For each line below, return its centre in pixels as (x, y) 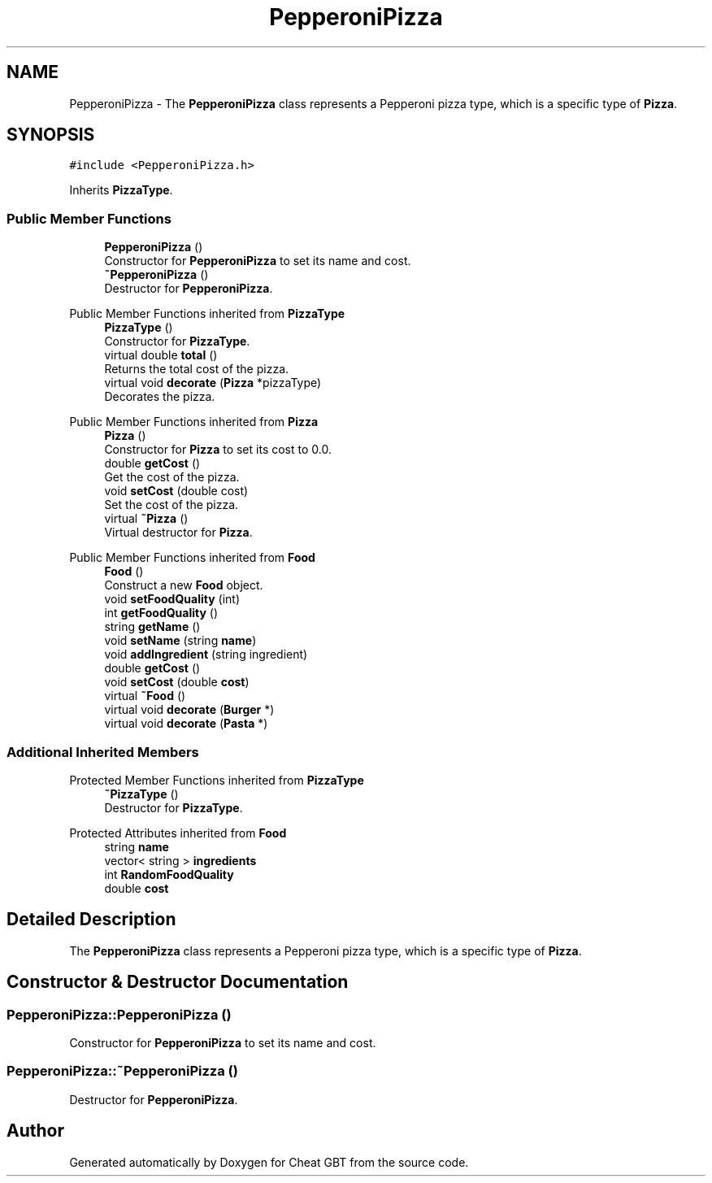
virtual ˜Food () (145, 696)
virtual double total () (161, 355)
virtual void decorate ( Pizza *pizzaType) (213, 383)
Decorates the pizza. (160, 397)
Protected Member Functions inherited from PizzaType (217, 780)
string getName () (152, 627)
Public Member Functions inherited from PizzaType (207, 314)
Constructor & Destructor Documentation (178, 982)
